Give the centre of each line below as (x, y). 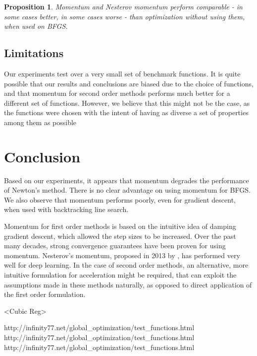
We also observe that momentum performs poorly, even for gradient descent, (120, 199)
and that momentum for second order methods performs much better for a (117, 93)
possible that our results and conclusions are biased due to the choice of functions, (129, 83)
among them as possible (40, 122)
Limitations (34, 53)
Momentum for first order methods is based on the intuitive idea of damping (120, 226)
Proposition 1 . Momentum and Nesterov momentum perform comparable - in (123, 6)
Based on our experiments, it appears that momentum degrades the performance (127, 180)
